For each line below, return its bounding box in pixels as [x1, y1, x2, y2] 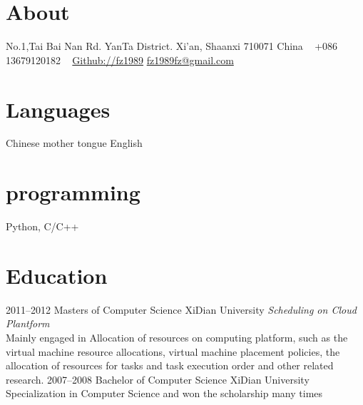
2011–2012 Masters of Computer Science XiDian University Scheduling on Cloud [6, 302, 357, 317]
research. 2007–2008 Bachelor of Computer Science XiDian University [6, 371, 310, 386]
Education [6, 260, 108, 289]
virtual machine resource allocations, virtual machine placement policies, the [6, 344, 340, 359]
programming [6, 178, 140, 207]
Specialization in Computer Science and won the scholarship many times [6, 386, 323, 401]
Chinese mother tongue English [6, 135, 143, 150]
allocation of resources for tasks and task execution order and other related [6, 358, 334, 373]
